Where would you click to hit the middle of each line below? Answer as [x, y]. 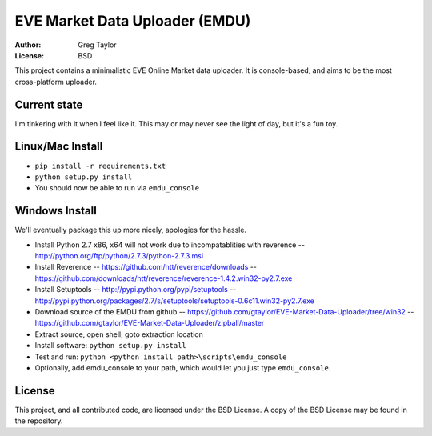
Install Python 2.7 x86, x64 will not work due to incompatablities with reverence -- [170, 245]
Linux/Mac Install [59, 147]
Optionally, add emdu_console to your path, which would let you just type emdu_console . [183, 367]
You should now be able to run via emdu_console [117, 188]
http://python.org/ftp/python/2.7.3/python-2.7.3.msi [119, 256]
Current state [49, 104]
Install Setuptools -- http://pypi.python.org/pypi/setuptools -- [136, 290]
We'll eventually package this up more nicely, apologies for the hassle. [131, 230]
